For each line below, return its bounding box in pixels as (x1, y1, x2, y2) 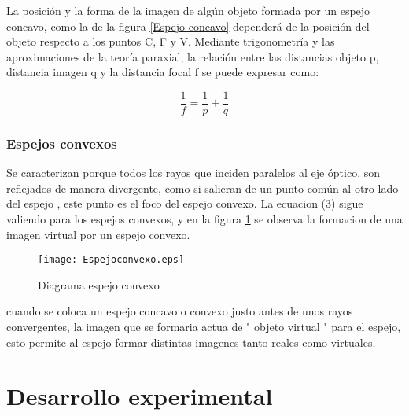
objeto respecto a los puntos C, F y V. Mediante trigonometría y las (6, 33, 335, 50)
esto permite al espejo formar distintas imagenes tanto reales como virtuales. (6, 333, 376, 350)
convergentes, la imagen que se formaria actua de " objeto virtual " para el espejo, (6, 318, 401, 335)
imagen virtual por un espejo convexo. (6, 226, 190, 242)
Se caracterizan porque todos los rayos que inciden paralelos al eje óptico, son (6, 164, 381, 181)
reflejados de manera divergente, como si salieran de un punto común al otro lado (6, 179, 399, 196)
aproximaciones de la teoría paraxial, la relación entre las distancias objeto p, (6, 48, 379, 64)
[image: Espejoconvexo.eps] (38, 254, 185, 266)
